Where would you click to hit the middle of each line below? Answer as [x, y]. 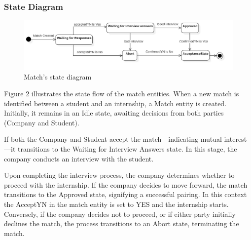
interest [235, 139]
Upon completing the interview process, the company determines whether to [119, 175]
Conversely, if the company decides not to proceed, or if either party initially [120, 214]
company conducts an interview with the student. [79, 158]
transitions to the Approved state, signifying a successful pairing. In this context [125, 194]
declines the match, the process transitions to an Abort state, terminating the [122, 223]
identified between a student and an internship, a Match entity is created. [115, 103]
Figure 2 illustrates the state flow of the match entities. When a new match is [122, 94]
